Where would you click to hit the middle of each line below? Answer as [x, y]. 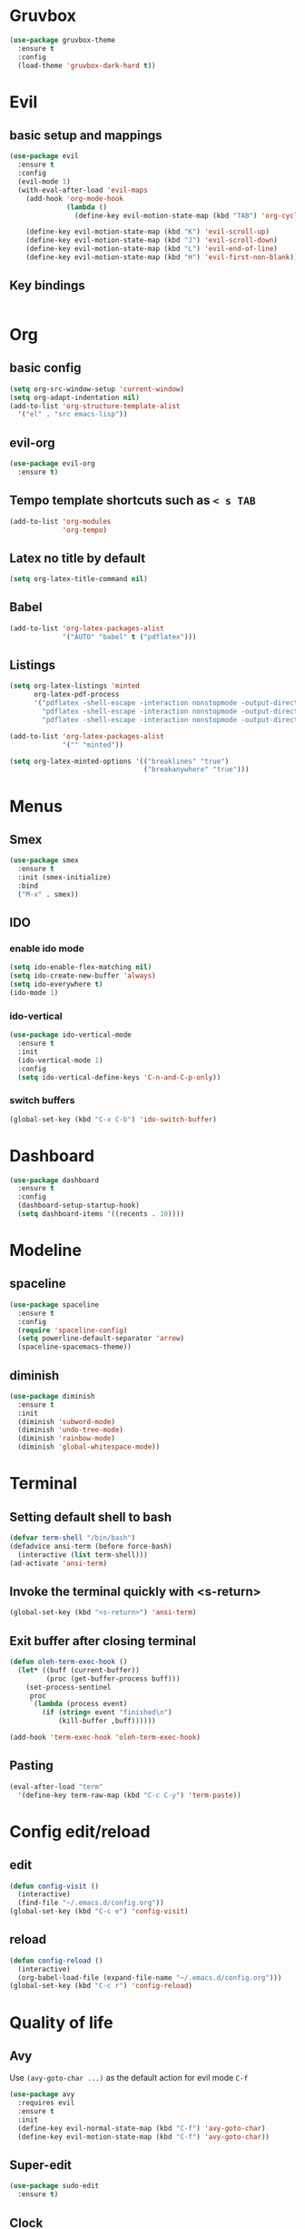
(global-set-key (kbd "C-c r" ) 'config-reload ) [101, 1986]
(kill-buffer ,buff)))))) [107, 1721]
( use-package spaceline [54, 1305]
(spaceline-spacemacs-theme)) [74, 1347]
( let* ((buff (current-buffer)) [79, 1670]
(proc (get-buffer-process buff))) [113, 1679]
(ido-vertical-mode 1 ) [60, 1060]
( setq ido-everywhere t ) [56, 984]
